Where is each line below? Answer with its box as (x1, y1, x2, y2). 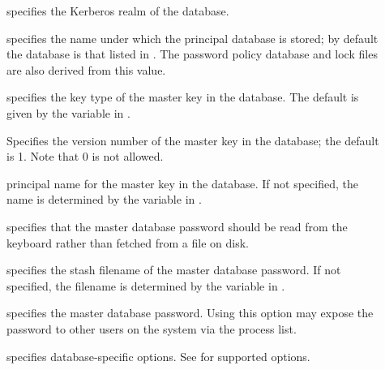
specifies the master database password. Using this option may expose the (6, 304, 374, 321)
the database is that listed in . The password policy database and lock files (6, 45, 378, 62)
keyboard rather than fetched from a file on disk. (6, 234, 249, 251)
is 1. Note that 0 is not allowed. (6, 148, 164, 165)
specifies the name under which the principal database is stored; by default (6, 29, 379, 46)
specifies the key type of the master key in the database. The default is (6, 88, 359, 105)
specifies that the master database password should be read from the (6, 217, 348, 234)
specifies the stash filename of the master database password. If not (6, 261, 341, 278)
